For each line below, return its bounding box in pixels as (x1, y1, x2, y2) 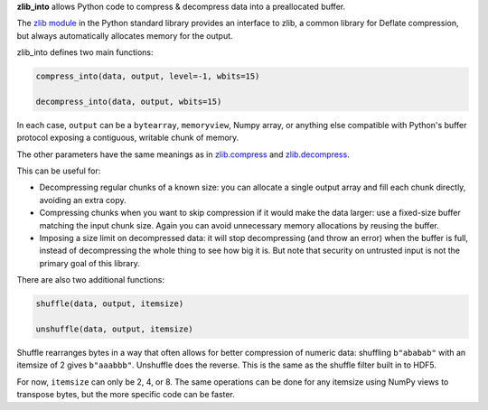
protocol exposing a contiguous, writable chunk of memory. (16, 132, 239, 144)
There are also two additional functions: (16, 275, 164, 285)
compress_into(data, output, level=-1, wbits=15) (35, 71, 260, 81)
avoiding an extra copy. (39, 194, 127, 205)
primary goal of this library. (39, 257, 140, 268)
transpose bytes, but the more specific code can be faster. (16, 389, 235, 400)
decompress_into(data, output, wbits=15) (35, 96, 222, 107)
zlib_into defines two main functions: (16, 47, 154, 58)
